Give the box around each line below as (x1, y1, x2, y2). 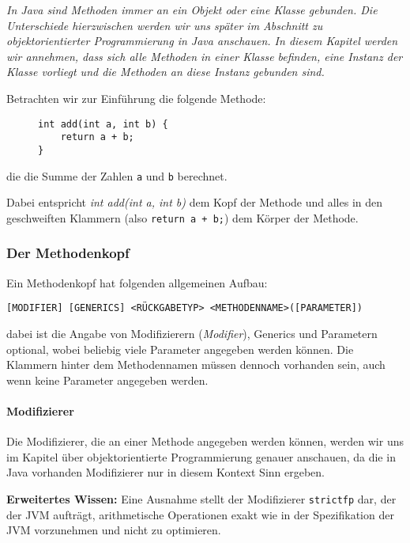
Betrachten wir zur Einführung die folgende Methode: (6, 89, 266, 106)
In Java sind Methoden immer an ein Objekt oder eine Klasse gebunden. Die (6, 2, 378, 17)
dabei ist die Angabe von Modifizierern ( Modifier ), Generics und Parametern (6, 325, 378, 341)
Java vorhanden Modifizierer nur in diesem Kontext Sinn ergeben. (6, 464, 325, 480)
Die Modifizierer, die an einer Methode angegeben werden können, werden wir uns (6, 433, 404, 450)
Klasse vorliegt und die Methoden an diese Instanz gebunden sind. (6, 63, 325, 80)
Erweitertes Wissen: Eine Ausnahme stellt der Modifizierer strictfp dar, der (6, 490, 397, 507)
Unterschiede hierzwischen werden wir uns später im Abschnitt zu (6, 17, 323, 33)
